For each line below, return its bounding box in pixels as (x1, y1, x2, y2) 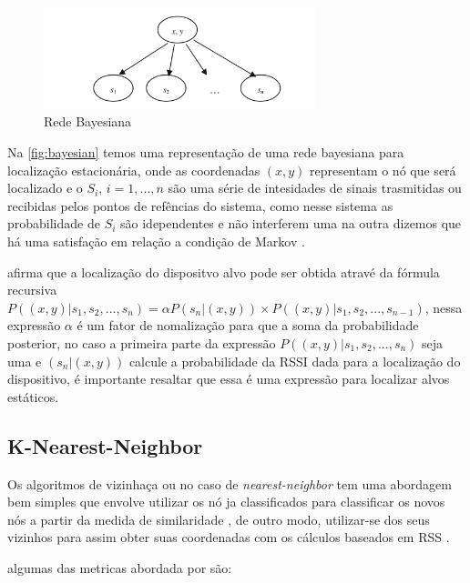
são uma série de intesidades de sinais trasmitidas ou (168, 178, 462, 197)
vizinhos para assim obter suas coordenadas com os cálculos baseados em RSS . (7, 528, 450, 547)
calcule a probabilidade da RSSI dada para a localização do (128, 351, 461, 370)
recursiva (7, 280, 57, 299)
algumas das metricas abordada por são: (7, 558, 232, 577)
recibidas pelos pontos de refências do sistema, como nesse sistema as (7, 196, 393, 215)
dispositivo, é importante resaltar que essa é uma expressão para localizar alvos (7, 369, 450, 388)
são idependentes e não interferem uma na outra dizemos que (120, 214, 462, 233)
